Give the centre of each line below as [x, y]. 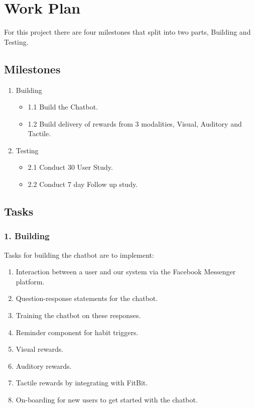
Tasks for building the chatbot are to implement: [79, 254]
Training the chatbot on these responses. [78, 315]
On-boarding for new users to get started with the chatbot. [107, 400]
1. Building [27, 236]
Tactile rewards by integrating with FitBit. [82, 383]
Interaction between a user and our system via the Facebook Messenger [126, 272]
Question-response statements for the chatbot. [87, 298]
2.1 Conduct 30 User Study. [70, 167]
